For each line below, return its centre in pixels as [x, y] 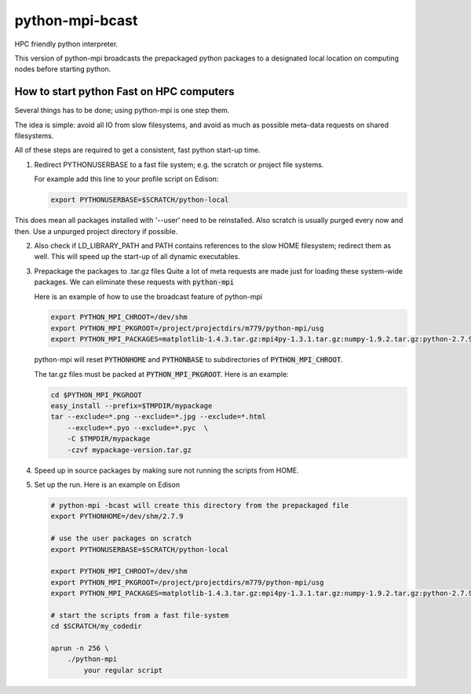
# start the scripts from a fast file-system [140, 615]
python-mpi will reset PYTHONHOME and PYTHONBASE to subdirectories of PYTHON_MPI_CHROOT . [188, 360]
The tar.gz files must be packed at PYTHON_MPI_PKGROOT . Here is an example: [162, 374]
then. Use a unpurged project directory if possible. [96, 231]
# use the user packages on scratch [121, 539]
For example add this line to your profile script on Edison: [126, 179]
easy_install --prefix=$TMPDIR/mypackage [131, 406]
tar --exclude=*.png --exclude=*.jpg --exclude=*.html [158, 417]
